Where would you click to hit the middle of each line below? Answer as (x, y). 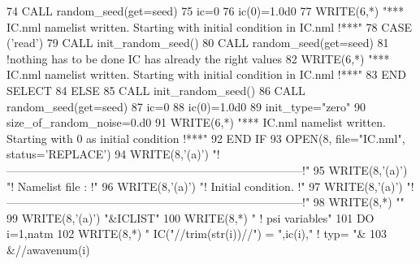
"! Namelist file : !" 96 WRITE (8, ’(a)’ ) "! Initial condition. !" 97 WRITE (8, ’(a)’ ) (205, 186)
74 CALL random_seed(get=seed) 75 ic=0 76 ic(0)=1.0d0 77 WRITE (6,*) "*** (206, 11)
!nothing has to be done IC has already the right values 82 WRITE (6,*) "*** (198, 58)
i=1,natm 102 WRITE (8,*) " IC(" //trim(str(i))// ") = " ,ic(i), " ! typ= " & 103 (197, 234)
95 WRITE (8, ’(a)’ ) (360, 169)
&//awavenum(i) (48, 249)
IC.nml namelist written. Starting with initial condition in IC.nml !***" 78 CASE (210, 26)
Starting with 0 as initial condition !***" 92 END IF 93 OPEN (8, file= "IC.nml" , (206, 138)
